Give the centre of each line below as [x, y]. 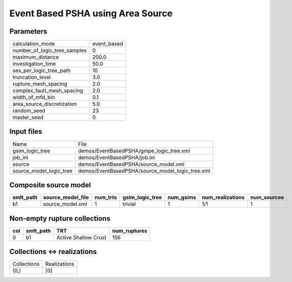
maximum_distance [36, 57]
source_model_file [66, 197]
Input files [26, 132]
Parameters [28, 31]
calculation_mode [34, 44]
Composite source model [50, 185]
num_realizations [223, 197]
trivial [129, 204]
